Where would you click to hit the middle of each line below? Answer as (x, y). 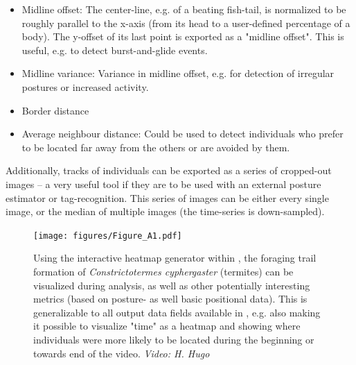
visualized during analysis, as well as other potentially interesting (172, 285)
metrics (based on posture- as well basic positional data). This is (170, 299)
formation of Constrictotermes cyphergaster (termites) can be (163, 271)
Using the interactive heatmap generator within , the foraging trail (175, 258)
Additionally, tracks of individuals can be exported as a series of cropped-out (169, 170)
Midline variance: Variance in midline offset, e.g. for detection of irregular (178, 73)
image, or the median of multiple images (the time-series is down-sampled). (165, 211)
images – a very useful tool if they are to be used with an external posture (163, 184)
